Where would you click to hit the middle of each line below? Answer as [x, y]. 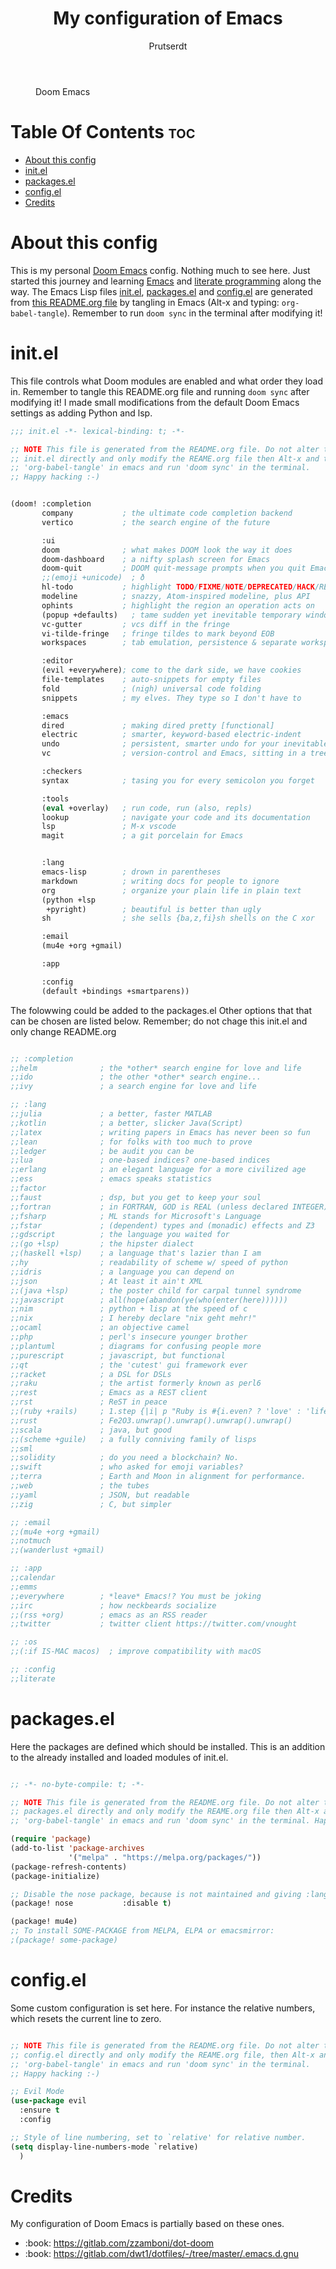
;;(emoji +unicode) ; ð [93, 578]
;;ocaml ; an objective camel [100, 1328]
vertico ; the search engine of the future [156, 522]
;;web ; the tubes [80, 1486]
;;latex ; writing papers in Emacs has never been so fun [160, 1132]
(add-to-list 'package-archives [77, 1848]
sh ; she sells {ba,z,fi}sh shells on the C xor [178, 918]
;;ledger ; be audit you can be [102, 1151]
